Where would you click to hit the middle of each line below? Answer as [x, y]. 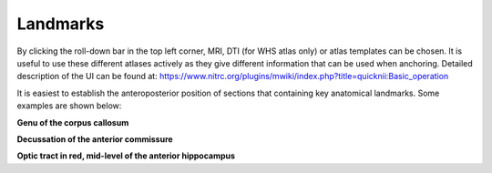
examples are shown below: [69, 106]
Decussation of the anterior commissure [95, 139]
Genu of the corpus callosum [73, 122]
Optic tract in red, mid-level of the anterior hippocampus [126, 156]
